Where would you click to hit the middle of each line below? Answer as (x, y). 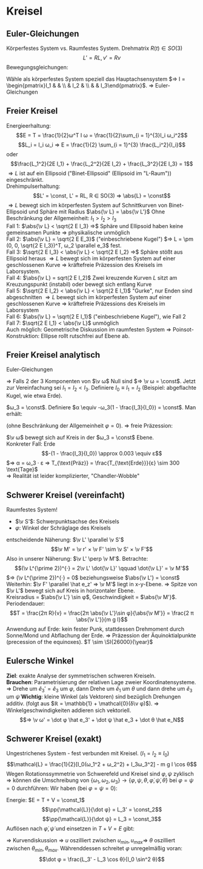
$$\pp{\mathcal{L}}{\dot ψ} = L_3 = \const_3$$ (102, 819)
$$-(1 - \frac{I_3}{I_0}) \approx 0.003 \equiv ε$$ (102, 454)
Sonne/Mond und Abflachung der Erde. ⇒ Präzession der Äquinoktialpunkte (101, 635)
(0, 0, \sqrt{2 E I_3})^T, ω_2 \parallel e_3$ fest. (64, 245)
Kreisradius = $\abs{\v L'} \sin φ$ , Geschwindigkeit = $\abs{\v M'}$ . (92, 597)
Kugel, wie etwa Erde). (34, 396)
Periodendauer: (26, 604)
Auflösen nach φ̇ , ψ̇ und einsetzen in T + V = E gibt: (70, 829)
